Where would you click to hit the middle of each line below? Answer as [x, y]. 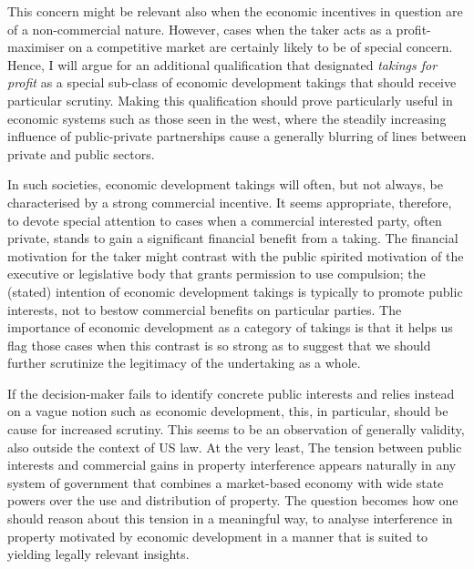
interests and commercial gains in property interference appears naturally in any [232, 465]
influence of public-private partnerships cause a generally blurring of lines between [237, 136]
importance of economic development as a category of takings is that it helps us [230, 327]
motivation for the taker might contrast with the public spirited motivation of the [236, 255]
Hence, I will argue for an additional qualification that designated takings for [222, 64]
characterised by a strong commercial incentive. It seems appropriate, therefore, [230, 202]
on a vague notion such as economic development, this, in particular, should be [228, 411]
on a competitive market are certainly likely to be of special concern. [261, 47]
